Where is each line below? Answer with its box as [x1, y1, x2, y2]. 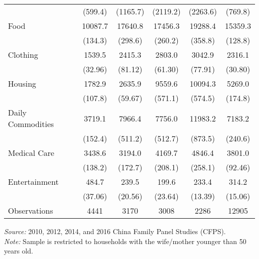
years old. [4, 246, 33, 256]
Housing [8, 78, 36, 89]
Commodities [8, 118, 54, 129]
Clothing [8, 49, 38, 60]
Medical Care [8, 147, 54, 158]
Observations [8, 205, 53, 216]
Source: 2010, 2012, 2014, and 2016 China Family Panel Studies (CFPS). [4, 226, 226, 236]
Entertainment [8, 176, 59, 187]
